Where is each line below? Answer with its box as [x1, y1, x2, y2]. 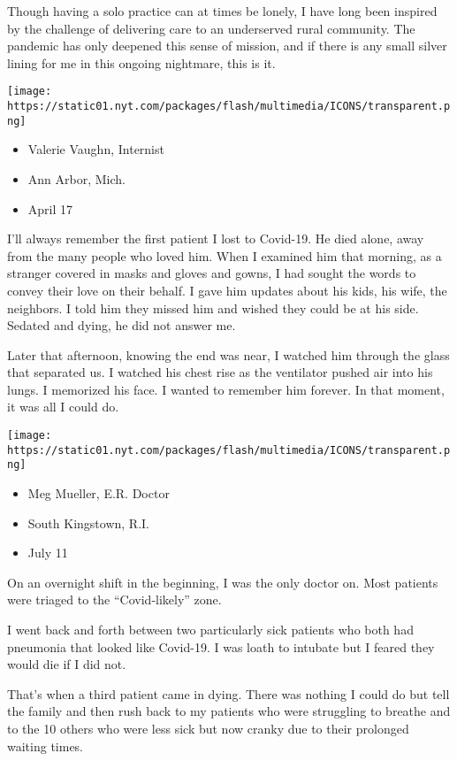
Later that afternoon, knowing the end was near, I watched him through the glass [7, 345, 450, 364]
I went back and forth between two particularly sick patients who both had [7, 620, 414, 638]
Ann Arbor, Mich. [27, 169, 126, 188]
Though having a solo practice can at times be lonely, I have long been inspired [7, 2, 438, 19]
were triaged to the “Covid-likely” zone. [7, 590, 222, 609]
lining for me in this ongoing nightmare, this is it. [7, 53, 276, 72]
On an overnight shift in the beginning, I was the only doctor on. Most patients [7, 573, 438, 591]
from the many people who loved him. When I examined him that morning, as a [7, 246, 442, 265]
